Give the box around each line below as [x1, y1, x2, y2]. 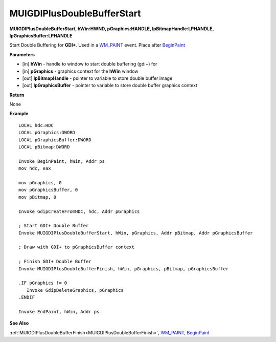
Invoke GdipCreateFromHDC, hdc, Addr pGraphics [18, 208, 140, 215]
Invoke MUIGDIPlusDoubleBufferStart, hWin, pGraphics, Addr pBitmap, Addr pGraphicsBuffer [18, 230, 253, 236]
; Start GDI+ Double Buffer [18, 223, 89, 229]
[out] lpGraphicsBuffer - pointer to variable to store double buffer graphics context [22, 82, 198, 89]
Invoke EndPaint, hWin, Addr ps [18, 309, 100, 314]
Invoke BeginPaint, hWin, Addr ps [18, 158, 105, 164]
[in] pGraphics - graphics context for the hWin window [22, 68, 139, 74]
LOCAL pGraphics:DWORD [18, 130, 76, 136]
